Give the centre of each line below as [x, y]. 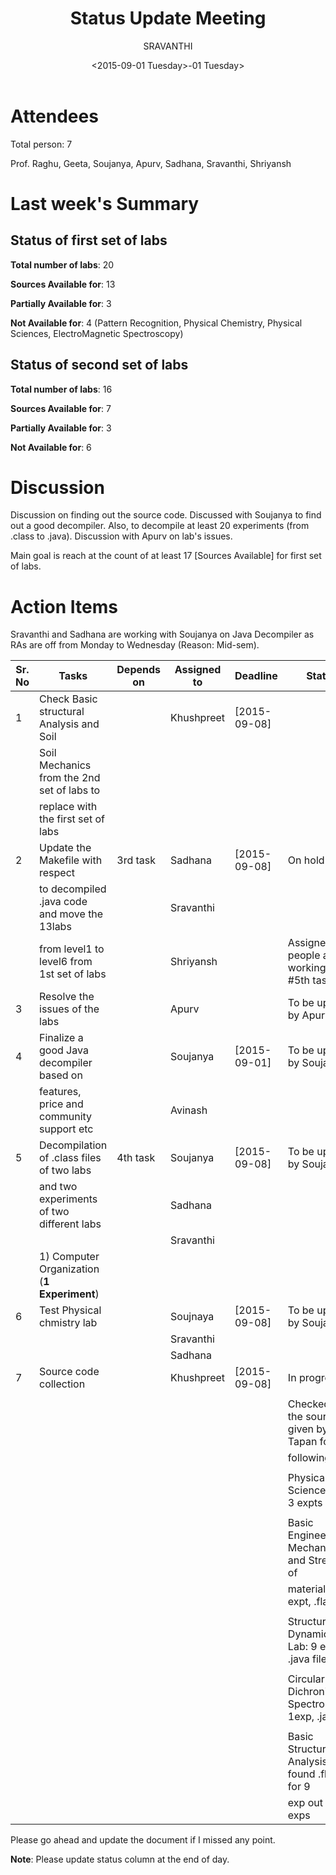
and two [58, 1187]
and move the [71, 914]
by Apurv [309, 1015]
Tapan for [310, 1442]
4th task [136, 1158]
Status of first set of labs [89, 240]
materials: [310, 1589]
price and [61, 1104]
